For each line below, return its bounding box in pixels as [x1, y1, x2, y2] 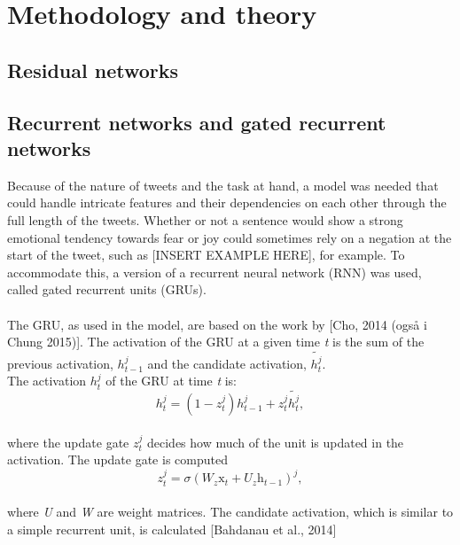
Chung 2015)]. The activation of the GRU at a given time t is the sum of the [7, 332, 425, 351]
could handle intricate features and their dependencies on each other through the [7, 193, 447, 212]
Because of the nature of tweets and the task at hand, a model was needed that [7, 175, 439, 194]
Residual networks [7, 56, 179, 83]
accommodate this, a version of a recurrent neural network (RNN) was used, [7, 262, 422, 281]
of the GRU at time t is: [105, 371, 238, 390]
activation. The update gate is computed [7, 450, 228, 469]
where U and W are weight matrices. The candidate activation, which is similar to [7, 502, 454, 521]
